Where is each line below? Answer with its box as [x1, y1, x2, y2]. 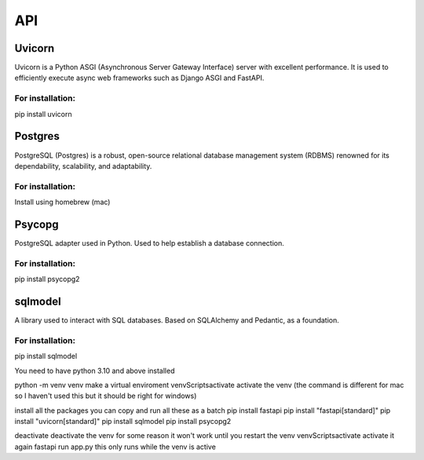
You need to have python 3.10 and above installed [14, 366, 175, 375]
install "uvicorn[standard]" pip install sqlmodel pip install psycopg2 [14, 417, 232, 426]
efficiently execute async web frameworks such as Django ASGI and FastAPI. [14, 73, 265, 82]
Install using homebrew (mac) [14, 197, 111, 207]
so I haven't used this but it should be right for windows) [14, 391, 197, 400]
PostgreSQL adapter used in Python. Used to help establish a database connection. [14, 238, 284, 247]
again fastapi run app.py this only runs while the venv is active [14, 442, 216, 451]
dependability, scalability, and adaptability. [14, 161, 152, 170]
